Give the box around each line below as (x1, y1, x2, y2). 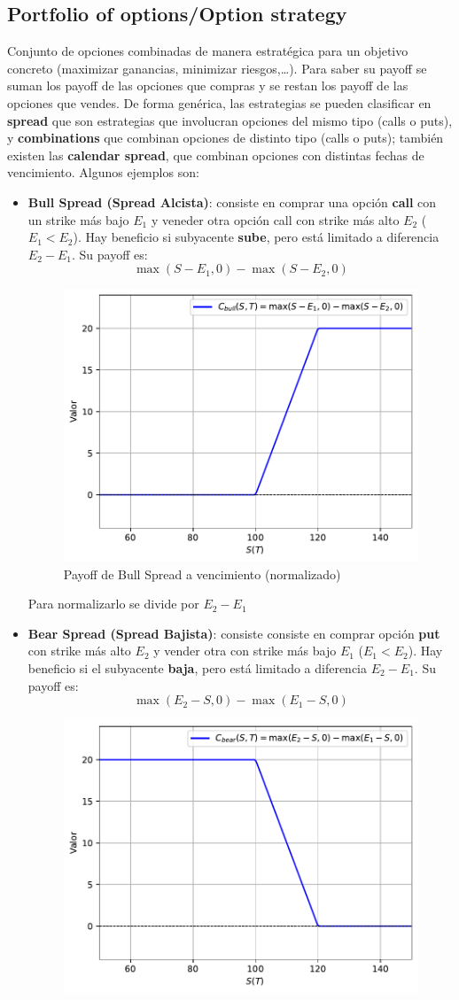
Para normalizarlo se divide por (27, 594, 199, 613)
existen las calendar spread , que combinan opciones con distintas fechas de (7, 145, 424, 164)
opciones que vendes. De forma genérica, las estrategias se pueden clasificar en (7, 93, 432, 112)
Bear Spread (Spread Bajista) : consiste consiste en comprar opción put (27, 624, 440, 642)
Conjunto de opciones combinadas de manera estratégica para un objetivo (7, 42, 408, 60)
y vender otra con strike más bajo (153, 641, 337, 660)
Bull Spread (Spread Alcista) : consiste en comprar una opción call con (27, 192, 437, 211)
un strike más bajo (27, 210, 129, 229)
